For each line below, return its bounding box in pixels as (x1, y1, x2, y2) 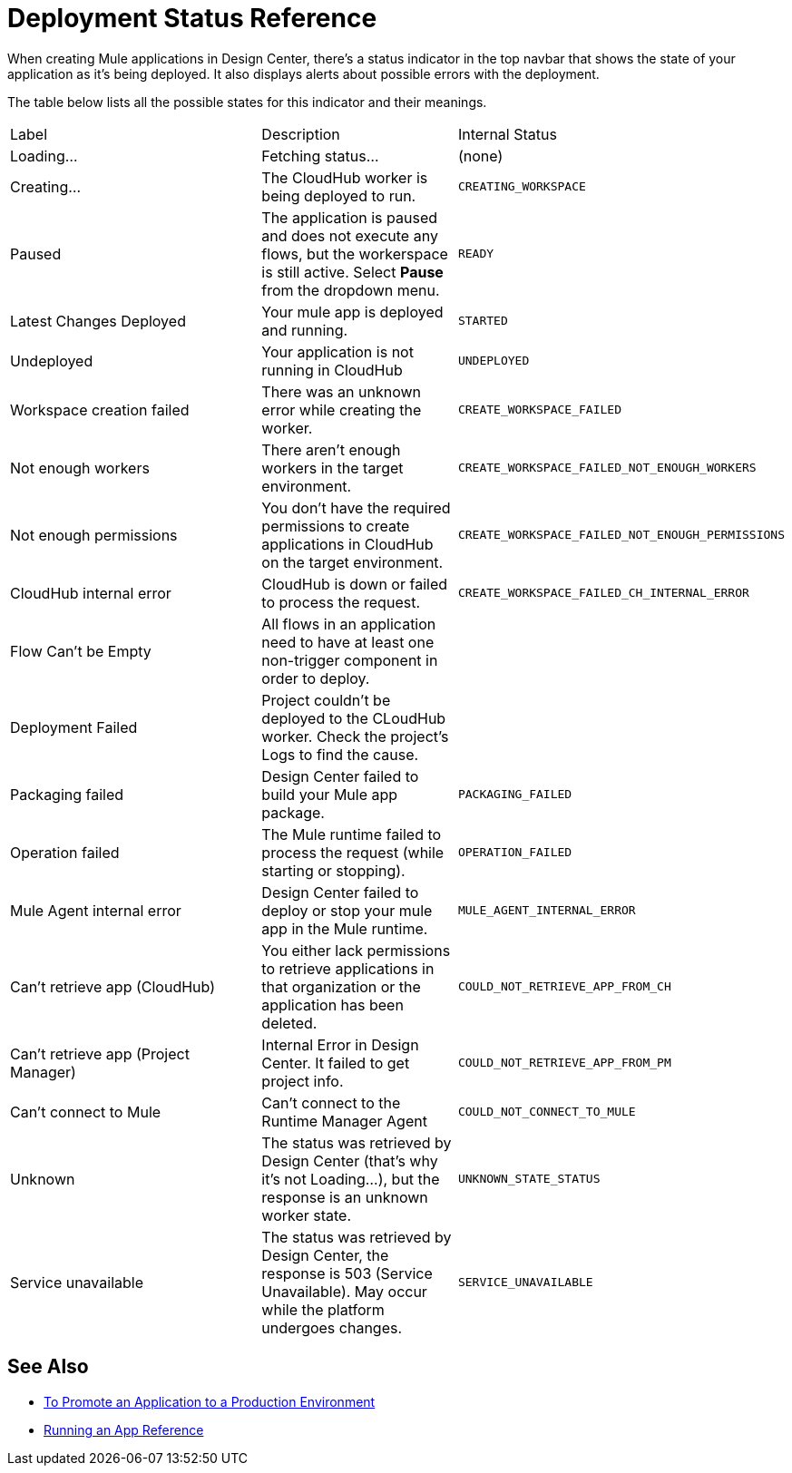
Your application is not (261, 342, 414, 361)
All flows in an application (261, 614, 436, 633)
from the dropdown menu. (261, 280, 440, 299)
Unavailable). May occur (261, 1282, 427, 1301)
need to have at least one (261, 632, 435, 651)
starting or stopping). (261, 861, 406, 880)
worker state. (261, 1205, 352, 1224)
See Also (7, 1355, 89, 1379)
